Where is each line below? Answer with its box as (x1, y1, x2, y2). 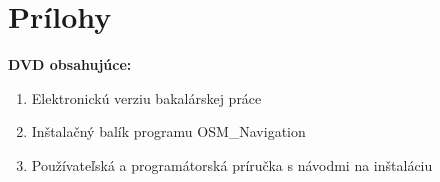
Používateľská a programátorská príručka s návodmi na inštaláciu (31, 154, 433, 175)
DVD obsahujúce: (8, 54, 132, 75)
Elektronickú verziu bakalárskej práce (31, 87, 262, 108)
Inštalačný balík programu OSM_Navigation (31, 121, 306, 142)
